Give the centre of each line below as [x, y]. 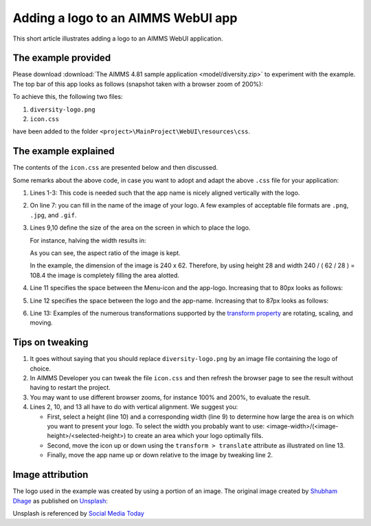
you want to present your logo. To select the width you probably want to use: [156, 426]
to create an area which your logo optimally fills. [195, 436]
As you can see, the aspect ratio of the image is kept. [105, 253]
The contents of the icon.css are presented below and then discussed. [115, 168]
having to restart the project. [70, 388]
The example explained [64, 151]
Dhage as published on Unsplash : [60, 501]
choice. [41, 369]
